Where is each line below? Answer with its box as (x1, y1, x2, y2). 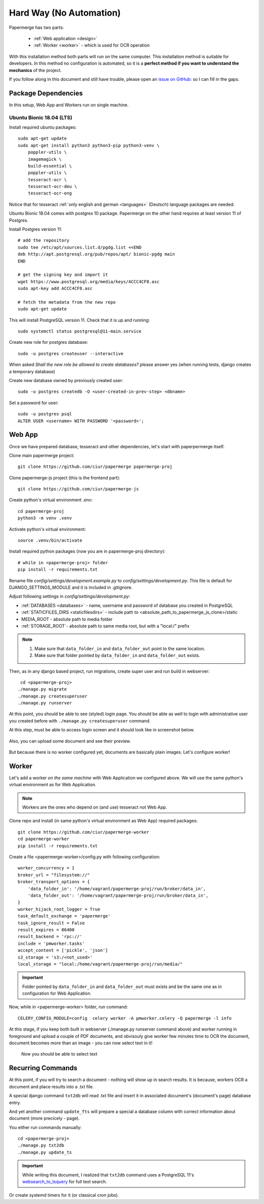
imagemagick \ (27, 156, 62, 162)
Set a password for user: (9, 400, 59, 406)
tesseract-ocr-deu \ (27, 184, 77, 190)
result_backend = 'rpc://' (18, 934, 83, 939)
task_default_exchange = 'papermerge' (18, 914, 111, 919)
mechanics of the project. (9, 67, 62, 73)
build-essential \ (27, 163, 72, 169)
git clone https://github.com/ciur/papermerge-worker (18, 829, 149, 835)
